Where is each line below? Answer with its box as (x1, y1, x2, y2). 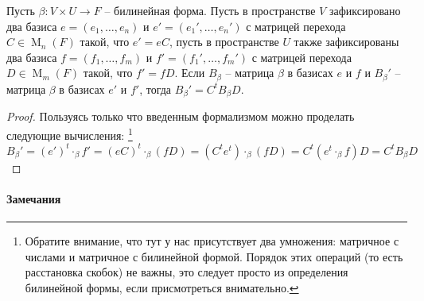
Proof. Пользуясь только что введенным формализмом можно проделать (6, 108, 355, 125)
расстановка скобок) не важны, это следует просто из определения (25, 264, 348, 280)
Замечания (6, 190, 61, 206)
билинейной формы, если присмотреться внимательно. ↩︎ (25, 279, 299, 295)
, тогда (139, 80, 172, 97)
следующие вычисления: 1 (6, 124, 133, 143)
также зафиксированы (294, 33, 399, 50)
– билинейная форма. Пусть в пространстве (104, 2, 316, 18)
